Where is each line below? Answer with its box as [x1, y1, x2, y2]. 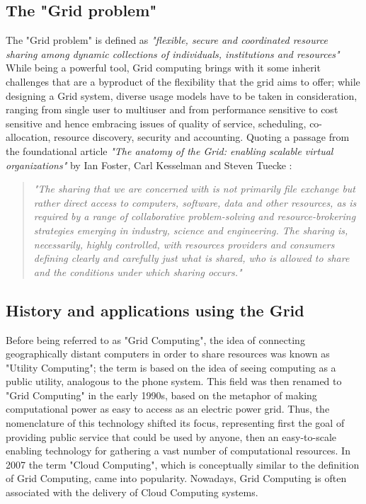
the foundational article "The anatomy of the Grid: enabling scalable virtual [6, 143, 333, 158]
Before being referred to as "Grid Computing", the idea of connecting [6, 332, 305, 347]
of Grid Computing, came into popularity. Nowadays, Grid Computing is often [6, 471, 347, 486]
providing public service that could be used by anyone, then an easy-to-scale [6, 429, 337, 444]
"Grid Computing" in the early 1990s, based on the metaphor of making [6, 387, 317, 402]
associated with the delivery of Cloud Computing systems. [6, 485, 258, 500]
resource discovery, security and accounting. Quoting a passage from [54, 130, 350, 144]
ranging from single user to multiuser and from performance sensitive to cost [6, 102, 338, 117]
